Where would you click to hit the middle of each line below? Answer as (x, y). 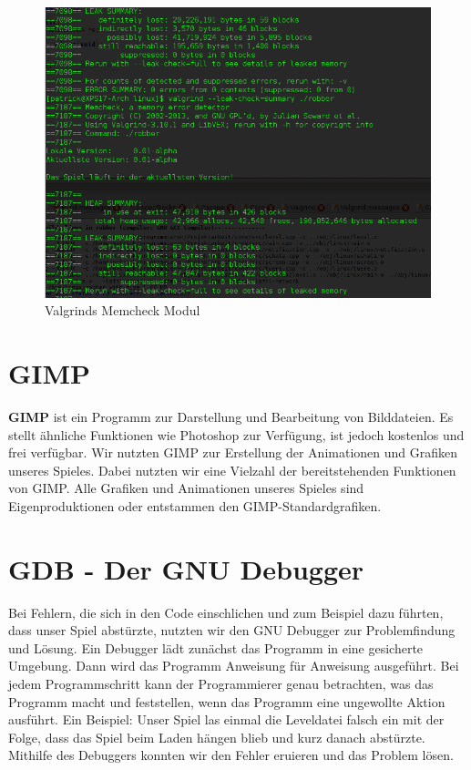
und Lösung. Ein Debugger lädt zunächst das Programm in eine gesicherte (216, 647)
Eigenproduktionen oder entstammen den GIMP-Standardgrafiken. (195, 505)
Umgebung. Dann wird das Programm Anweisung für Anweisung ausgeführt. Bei (234, 666)
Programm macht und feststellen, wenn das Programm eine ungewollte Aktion (227, 701)
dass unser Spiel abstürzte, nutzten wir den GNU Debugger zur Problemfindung (232, 630)
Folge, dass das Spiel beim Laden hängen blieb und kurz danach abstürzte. (217, 737)
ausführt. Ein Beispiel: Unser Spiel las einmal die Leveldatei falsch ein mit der (226, 719)
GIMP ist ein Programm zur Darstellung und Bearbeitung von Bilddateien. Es (231, 416)
